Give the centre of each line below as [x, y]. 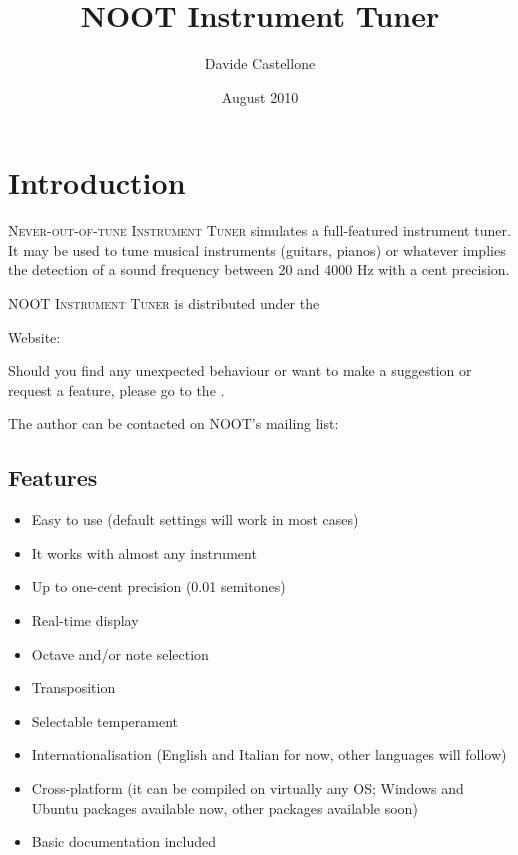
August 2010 [260, 96]
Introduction [97, 182]
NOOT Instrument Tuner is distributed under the [164, 303]
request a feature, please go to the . [116, 389]
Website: [34, 336]
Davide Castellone [260, 63]
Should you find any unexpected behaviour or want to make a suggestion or [240, 370]
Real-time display [85, 619]
